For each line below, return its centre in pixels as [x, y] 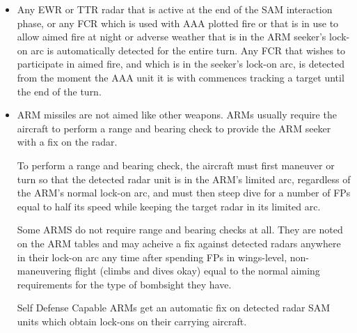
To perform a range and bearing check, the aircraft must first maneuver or [176, 165]
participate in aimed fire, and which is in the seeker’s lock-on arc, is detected [181, 64]
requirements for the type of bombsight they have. [124, 284]
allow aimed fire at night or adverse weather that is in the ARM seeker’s [172, 37]
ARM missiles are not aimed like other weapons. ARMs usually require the [177, 115]
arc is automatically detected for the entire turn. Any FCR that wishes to [188, 50]
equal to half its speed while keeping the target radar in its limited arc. [169, 206]
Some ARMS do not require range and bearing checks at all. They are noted [180, 230]
